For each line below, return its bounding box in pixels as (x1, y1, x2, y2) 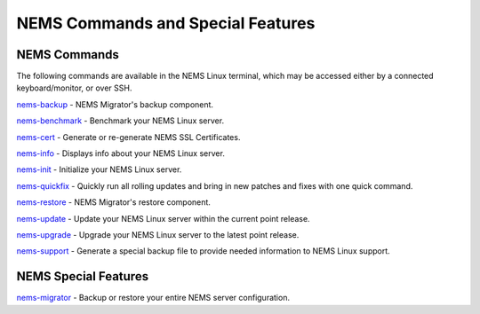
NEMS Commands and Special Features (16, 13, 316, 33)
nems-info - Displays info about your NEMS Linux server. (16, 148, 226, 159)
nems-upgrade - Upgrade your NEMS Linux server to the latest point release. (16, 229, 300, 239)
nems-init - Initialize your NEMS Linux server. (16, 164, 182, 175)
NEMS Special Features (16, 269, 149, 284)
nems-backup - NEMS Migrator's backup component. (16, 98, 213, 110)
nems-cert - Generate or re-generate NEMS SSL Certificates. (16, 131, 241, 142)
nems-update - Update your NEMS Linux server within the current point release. (16, 213, 310, 224)
